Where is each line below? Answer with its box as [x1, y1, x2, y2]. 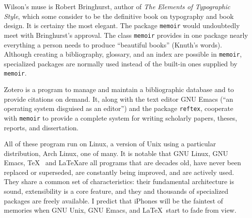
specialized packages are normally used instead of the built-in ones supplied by [4, 58, 237, 68]
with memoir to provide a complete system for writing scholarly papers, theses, [4, 112, 237, 123]
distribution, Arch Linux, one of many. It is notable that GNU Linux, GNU [4, 148, 228, 158]
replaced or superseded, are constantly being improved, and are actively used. [4, 167, 234, 177]
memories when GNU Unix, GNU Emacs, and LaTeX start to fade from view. [4, 205, 236, 215]
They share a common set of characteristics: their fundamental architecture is [4, 176, 235, 187]
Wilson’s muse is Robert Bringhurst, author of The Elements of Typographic [4, 1, 230, 11]
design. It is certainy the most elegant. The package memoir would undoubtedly [4, 20, 240, 31]
